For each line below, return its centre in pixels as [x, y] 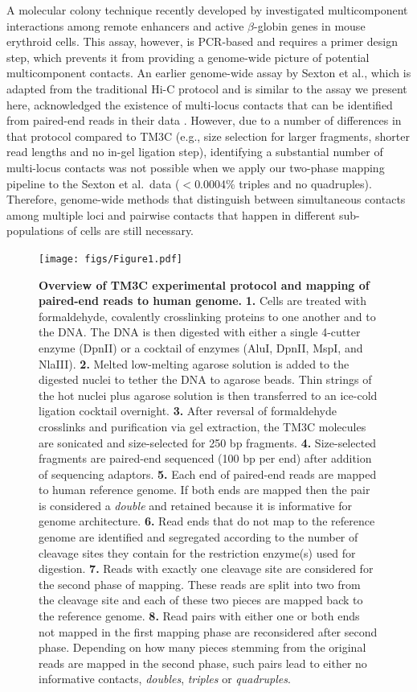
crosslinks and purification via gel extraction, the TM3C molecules [202, 426]
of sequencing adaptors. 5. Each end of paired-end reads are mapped [208, 474]
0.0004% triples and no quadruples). [283, 183]
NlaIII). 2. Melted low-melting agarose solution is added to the [194, 363]
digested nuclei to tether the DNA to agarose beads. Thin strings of [205, 379]
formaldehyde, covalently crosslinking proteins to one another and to [207, 316]
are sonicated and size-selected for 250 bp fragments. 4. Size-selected [208, 442]
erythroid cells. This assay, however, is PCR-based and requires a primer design [202, 41]
